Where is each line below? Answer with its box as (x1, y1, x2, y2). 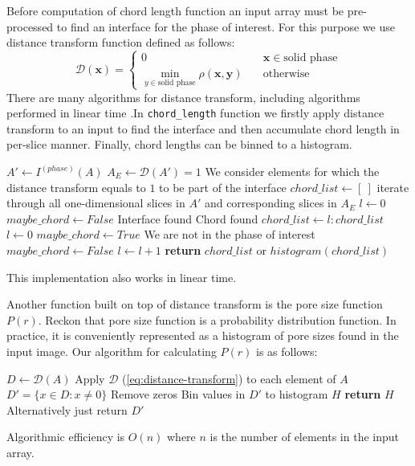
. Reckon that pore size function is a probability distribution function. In (38, 311, 397, 328)
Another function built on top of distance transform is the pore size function (6, 296, 383, 313)
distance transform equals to (6, 178, 146, 195)
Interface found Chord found (117, 210, 258, 227)
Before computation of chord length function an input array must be (6, 2, 344, 18)
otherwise (262, 68, 310, 80)
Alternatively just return (6, 401, 128, 418)
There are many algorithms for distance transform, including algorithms (6, 88, 360, 105)
